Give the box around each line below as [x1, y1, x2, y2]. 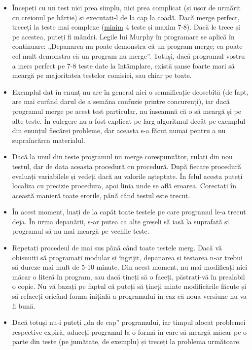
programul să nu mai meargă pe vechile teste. [12, 226, 149, 236]
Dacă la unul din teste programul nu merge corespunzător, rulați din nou [12, 151, 233, 162]
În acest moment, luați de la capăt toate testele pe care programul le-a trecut [12, 207, 246, 217]
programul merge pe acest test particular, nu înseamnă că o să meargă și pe [12, 105, 241, 116]
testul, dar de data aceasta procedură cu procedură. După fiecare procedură [12, 161, 242, 171]
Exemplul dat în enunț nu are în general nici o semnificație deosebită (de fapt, [12, 86, 249, 97]
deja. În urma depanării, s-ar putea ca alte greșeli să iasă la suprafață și [12, 216, 229, 226]
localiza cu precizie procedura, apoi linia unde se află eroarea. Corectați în [12, 180, 236, 191]
